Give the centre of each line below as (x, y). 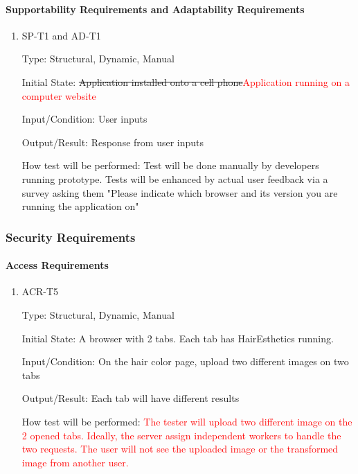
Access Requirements (57, 265)
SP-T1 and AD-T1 (61, 35)
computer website (59, 95)
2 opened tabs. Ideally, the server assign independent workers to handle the (181, 435)
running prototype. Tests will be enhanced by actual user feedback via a (175, 178)
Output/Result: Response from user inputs (113, 142)
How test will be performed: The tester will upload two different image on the (187, 421)
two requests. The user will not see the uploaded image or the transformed (180, 449)
